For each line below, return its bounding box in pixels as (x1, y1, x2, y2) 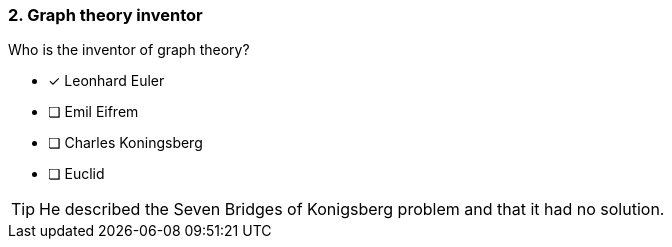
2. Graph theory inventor (8, 5, 203, 25)
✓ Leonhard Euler (48, 72, 165, 90)
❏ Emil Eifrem (48, 103, 139, 121)
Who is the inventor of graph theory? (8, 41, 250, 59)
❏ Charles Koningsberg (48, 134, 203, 152)
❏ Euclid (48, 165, 105, 183)
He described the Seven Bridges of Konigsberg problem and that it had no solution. (39, 199, 665, 220)
